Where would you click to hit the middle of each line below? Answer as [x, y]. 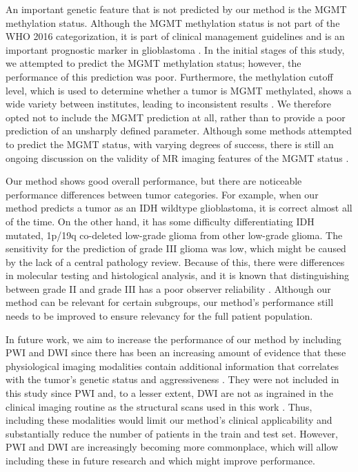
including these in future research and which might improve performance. [160, 460]
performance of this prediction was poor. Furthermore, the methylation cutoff [169, 76]
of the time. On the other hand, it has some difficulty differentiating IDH [160, 221]
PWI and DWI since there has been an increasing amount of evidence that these [176, 352]
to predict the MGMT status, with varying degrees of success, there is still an [170, 144]
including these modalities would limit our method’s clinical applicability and [169, 420]
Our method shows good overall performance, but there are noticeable [154, 181]
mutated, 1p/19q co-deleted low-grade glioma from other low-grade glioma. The [174, 235]
